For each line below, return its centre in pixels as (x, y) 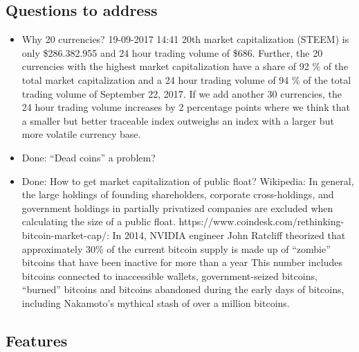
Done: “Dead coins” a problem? (89, 157)
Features (37, 340)
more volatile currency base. (81, 134)
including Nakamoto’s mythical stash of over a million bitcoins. (156, 302)
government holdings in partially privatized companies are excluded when (177, 208)
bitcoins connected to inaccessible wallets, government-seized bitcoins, (169, 275)
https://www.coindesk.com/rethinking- (261, 221)
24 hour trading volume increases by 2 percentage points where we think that (186, 107)
